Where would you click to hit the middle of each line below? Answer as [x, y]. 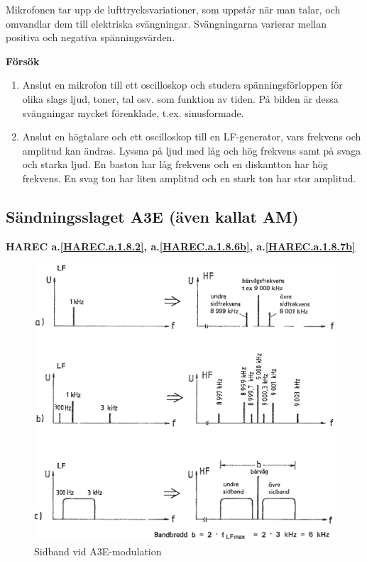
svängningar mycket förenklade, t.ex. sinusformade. [133, 112]
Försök [23, 61]
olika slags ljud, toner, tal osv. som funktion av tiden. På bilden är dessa [180, 98]
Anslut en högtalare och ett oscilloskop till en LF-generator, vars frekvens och [192, 137]
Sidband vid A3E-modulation [98, 551]
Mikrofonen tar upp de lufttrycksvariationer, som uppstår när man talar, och [173, 9]
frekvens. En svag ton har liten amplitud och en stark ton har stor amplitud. [189, 178]
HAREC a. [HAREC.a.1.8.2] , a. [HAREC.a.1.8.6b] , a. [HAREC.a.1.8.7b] [181, 246]
